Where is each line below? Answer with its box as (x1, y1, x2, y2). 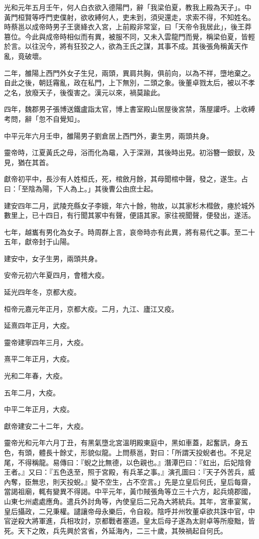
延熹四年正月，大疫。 (4, 320, 74, 331)
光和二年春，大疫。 (4, 370, 67, 381)
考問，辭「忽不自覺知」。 (4, 113, 84, 124)
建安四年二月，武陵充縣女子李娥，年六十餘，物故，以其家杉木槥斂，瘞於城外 (4, 200, 255, 210)
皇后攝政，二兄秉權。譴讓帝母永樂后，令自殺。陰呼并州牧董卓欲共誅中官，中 (4, 506, 255, 516)
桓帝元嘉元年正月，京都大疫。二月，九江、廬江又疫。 (4, 303, 178, 314)
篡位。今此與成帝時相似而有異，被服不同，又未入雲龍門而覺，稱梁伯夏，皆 (4, 31, 248, 41)
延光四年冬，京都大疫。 (4, 287, 81, 297)
